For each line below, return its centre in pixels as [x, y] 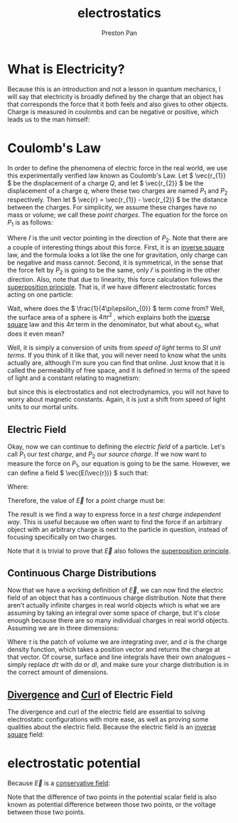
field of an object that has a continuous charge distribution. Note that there [117, 598]
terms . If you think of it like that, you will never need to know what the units [117, 355]
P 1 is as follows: [30, 224]
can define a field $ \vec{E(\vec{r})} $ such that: [78, 473]
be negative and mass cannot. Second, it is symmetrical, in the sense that [115, 262]
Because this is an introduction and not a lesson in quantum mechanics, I [114, 89]
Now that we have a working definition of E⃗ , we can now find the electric [115, 591]
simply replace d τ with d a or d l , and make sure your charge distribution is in [118, 665]
